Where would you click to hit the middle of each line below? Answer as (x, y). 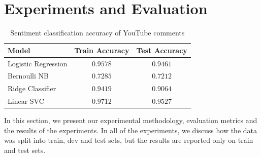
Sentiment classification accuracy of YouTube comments (97, 33)
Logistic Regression (38, 63)
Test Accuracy (162, 50)
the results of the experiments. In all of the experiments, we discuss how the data (130, 130)
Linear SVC (26, 101)
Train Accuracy (102, 50)
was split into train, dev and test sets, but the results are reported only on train (129, 140)
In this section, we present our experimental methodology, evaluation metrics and (131, 120)
